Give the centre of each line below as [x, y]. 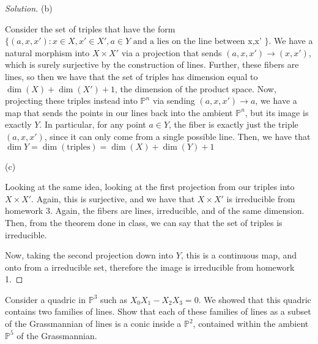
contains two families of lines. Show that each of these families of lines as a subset [158, 311]
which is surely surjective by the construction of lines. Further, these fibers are [152, 64]
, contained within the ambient [251, 324]
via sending [174, 101]
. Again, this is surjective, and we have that [113, 198]
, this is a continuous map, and [239, 255]
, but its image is [277, 112]
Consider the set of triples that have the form [90, 28]
